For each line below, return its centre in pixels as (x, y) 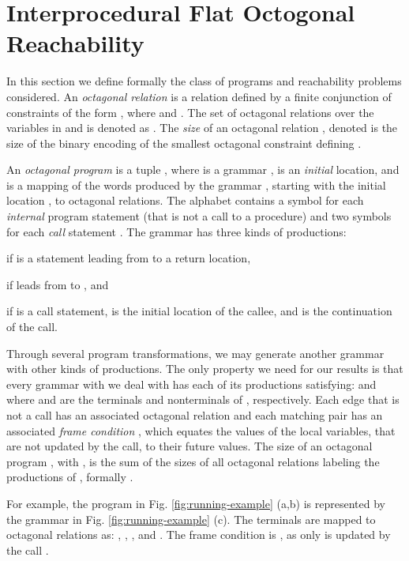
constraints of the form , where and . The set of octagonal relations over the (190, 112)
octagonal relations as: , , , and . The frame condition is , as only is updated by (199, 535)
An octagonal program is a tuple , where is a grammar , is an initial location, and (203, 169)
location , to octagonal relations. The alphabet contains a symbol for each (185, 200)
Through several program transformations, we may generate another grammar (195, 353)
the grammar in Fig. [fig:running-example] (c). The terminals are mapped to (191, 519)
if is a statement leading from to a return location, (129, 258)
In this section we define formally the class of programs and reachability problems (204, 81)
